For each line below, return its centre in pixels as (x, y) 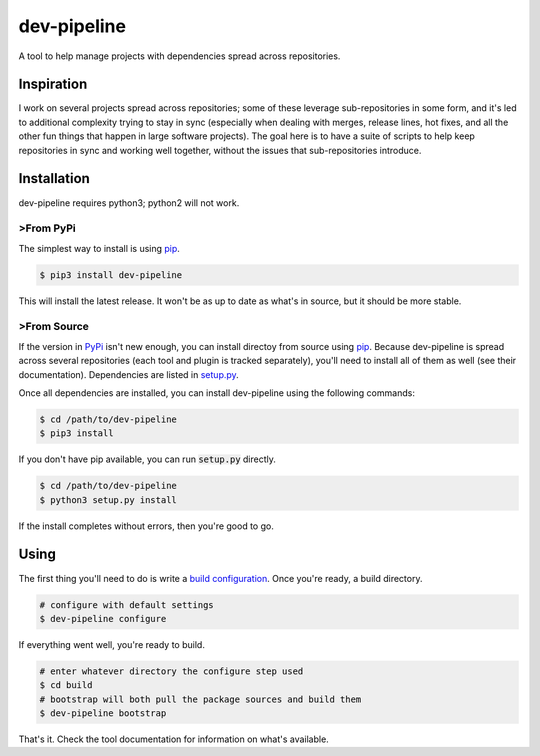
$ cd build (66, 685)
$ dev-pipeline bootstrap (103, 713)
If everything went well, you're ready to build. (111, 644)
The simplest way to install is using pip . (99, 248)
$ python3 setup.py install (108, 499)
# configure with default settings (126, 604)
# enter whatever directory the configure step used (171, 671)
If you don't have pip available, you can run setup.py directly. (147, 459)
